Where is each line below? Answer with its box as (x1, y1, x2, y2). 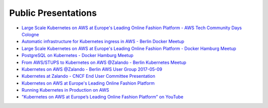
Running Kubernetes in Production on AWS (21, 87, 109, 93)
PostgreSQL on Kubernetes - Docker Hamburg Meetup (21, 53, 134, 58)
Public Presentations (9, 7, 97, 18)
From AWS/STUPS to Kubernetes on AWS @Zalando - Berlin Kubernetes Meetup (21, 59, 187, 65)
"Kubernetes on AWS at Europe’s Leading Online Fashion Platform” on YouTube (21, 94, 184, 100)
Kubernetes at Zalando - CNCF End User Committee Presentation (21, 73, 156, 79)
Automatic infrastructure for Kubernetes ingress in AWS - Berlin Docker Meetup (21, 39, 185, 45)
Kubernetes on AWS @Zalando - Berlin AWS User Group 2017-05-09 (21, 66, 162, 72)
